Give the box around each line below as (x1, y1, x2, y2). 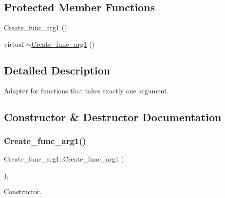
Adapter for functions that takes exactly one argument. (4, 85, 169, 95)
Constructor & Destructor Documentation (4, 109, 222, 124)
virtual (4, 38, 24, 49)
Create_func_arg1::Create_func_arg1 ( (4, 154, 124, 164)
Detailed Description (4, 62, 111, 77)
